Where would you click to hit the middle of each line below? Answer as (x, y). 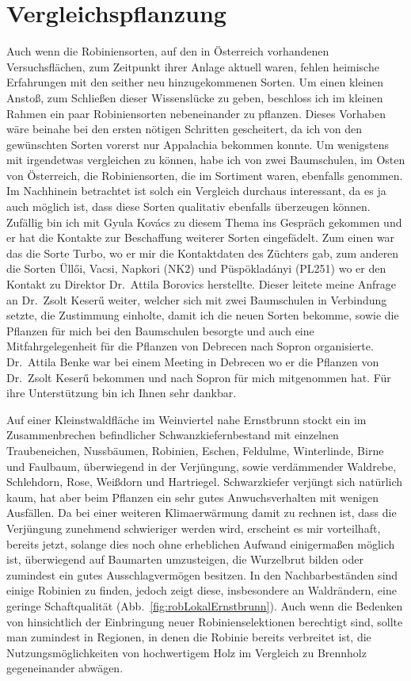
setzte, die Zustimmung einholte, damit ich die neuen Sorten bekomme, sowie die (203, 315)
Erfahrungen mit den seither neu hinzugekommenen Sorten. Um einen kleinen (195, 82)
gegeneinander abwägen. (65, 668)
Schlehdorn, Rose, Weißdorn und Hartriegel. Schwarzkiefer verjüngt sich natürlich (205, 482)
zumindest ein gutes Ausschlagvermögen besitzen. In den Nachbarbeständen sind (202, 574)
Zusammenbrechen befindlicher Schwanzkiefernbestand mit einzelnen (173, 435)
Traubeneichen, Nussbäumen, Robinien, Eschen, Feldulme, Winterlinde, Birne (195, 450)
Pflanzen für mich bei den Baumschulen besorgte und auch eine (160, 330)
